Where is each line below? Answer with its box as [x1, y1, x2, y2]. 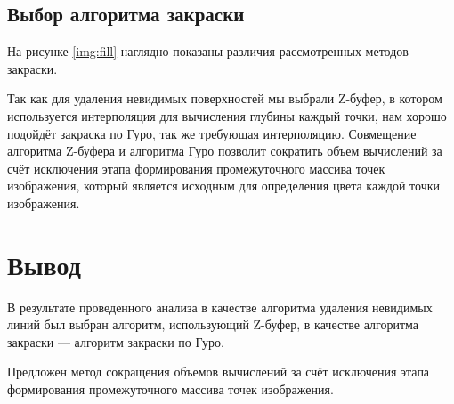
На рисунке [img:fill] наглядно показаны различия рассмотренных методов [7, 42, 409, 61]
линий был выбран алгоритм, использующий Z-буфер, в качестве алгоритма [7, 315, 419, 334]
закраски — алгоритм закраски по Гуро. [7, 332, 224, 351]
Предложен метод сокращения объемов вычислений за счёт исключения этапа [7, 362, 430, 381]
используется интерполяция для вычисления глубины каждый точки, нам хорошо [7, 106, 447, 125]
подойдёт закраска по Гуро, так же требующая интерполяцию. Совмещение [7, 124, 417, 142]
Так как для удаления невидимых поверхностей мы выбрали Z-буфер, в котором [7, 89, 442, 108]
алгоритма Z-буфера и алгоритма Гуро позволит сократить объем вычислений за [7, 141, 442, 160]
